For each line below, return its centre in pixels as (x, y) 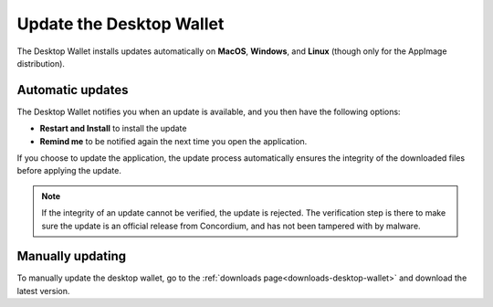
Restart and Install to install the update (113, 129)
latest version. (43, 291)
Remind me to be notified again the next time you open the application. (173, 141)
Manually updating (72, 256)
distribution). (41, 63)
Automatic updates (73, 90)
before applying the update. (69, 171)
